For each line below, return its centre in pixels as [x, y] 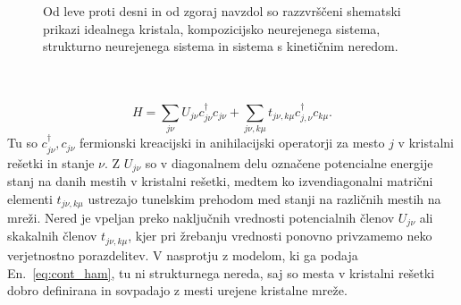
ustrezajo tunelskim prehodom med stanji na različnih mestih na [264, 198]
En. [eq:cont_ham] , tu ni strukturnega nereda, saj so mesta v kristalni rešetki [221, 272]
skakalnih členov [52, 236]
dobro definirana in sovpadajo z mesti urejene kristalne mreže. [177, 290]
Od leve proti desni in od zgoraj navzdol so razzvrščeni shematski [222, 11]
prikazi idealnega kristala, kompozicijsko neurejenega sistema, [212, 28]
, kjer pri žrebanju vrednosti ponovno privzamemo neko [280, 236]
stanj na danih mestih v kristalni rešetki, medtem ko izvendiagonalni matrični [220, 180]
